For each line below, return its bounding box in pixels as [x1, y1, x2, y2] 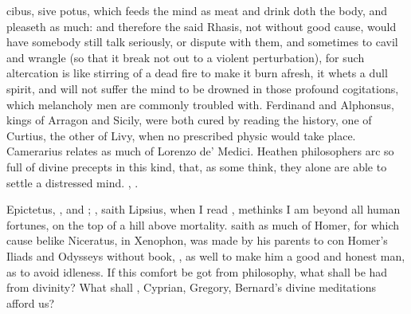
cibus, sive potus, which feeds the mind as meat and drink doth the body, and [6, 2, 388, 18]
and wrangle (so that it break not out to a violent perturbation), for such [6, 49, 365, 65]
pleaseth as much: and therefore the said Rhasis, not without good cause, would [6, 18, 397, 34]
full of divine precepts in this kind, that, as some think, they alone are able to [6, 158, 387, 175]
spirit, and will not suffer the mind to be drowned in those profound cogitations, [6, 80, 399, 96]
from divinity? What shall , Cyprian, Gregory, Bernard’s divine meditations [6, 279, 377, 296]
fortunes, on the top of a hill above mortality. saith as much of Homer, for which [6, 216, 400, 233]
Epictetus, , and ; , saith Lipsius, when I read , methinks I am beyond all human [6, 201, 401, 218]
